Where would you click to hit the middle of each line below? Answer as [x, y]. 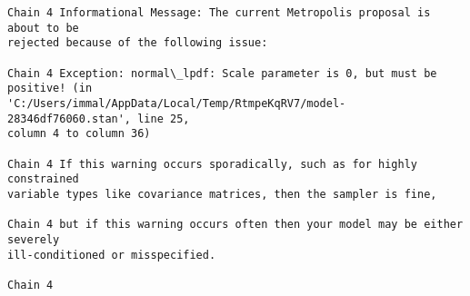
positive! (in [50, 89]
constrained [43, 179]
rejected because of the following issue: [138, 43]
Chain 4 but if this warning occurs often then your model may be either [235, 225]
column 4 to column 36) [79, 134]
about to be [43, 28]
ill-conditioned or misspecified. [112, 255]
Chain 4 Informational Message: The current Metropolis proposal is [219, 13]
